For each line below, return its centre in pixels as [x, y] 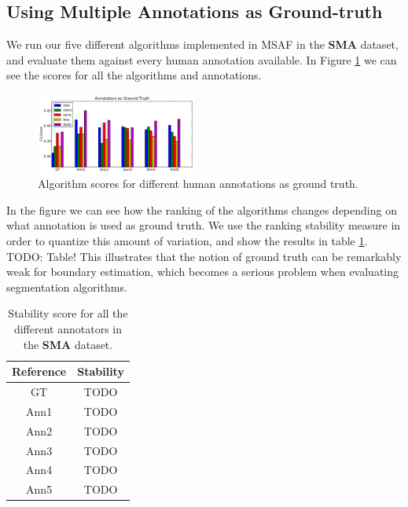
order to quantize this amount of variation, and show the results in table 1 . [187, 240]
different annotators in [68, 328]
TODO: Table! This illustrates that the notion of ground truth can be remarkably [204, 256]
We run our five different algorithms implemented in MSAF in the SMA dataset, [202, 44]
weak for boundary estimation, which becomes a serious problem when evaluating [203, 272]
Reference [39, 371]
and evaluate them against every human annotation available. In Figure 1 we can [202, 59]
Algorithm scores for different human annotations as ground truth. [198, 184]
